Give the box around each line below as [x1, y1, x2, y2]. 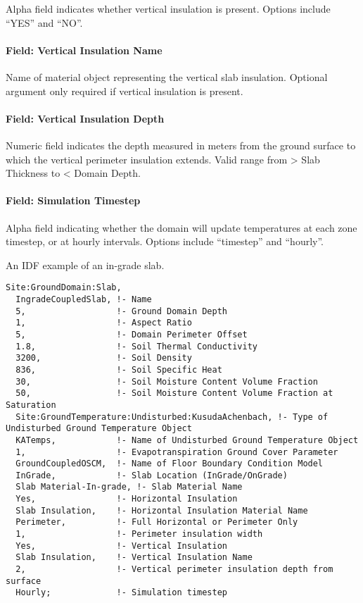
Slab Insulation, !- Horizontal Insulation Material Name [15, 505, 308, 516]
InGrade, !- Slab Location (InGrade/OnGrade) [15, 470, 288, 480]
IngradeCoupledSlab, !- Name [15, 294, 152, 304]
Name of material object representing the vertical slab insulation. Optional [6, 69, 328, 84]
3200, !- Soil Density [15, 353, 192, 363]
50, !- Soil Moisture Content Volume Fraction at [15, 388, 333, 399]
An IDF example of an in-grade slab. [6, 257, 165, 272]
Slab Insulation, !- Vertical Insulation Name [15, 552, 253, 563]
